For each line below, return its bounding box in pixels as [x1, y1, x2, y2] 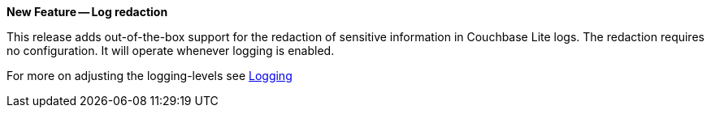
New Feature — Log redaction [7, 5, 168, 19]
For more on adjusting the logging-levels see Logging [7, 69, 293, 82]
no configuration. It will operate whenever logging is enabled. [7, 44, 335, 57]
